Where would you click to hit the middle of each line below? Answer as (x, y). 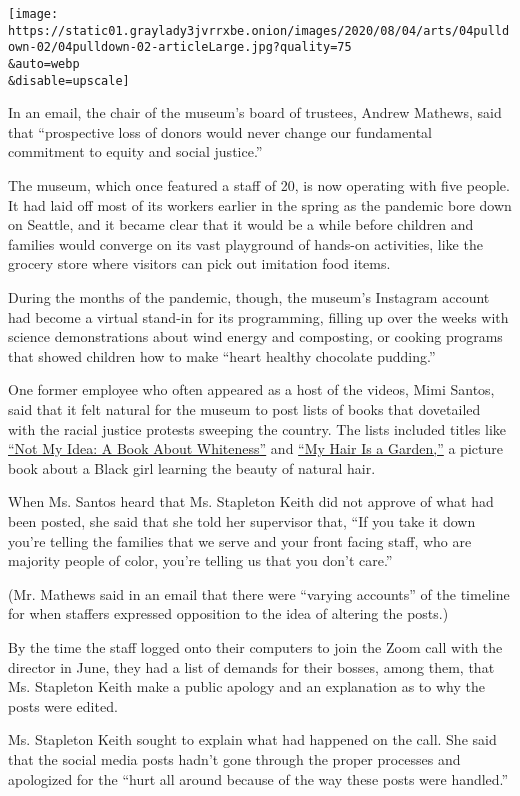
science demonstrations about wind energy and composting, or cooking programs (255, 336)
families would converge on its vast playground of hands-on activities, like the (245, 243)
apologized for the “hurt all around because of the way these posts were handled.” (258, 778)
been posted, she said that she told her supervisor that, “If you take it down (242, 520)
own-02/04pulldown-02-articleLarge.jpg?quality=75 (180, 47)
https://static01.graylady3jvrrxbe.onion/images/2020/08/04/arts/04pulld (259, 30)
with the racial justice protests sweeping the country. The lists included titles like (257, 428)
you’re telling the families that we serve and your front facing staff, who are (240, 540)
